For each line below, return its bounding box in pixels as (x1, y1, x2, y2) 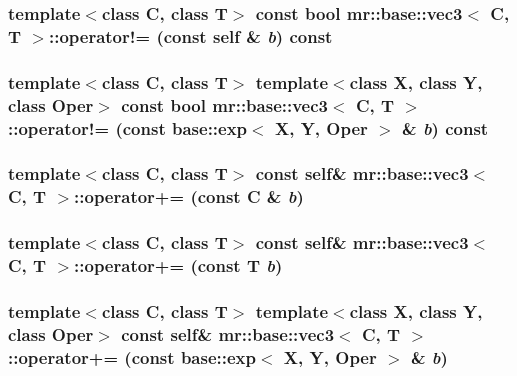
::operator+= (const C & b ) (74, 184, 304, 209)
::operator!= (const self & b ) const (48, 23, 333, 48)
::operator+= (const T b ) (74, 253, 283, 278)
